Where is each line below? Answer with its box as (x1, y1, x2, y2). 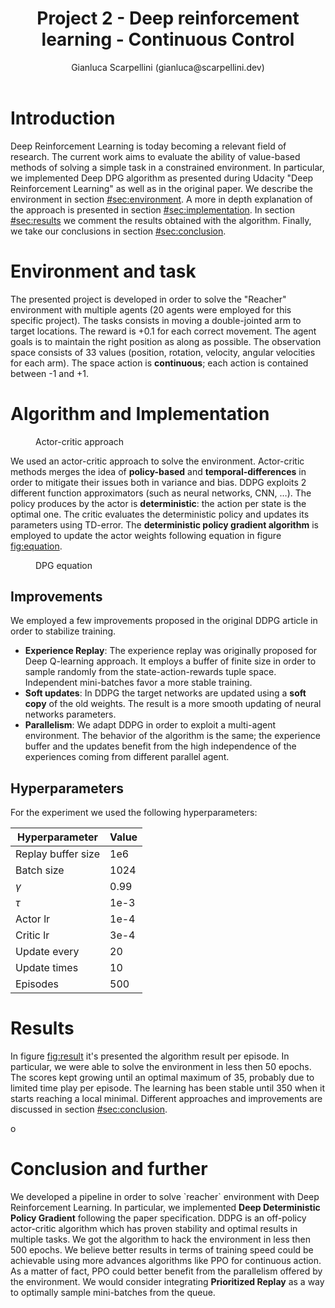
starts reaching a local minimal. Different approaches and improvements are (10, 1093, 323, 1105)
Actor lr (15, 912, 51, 926)
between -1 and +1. (10, 367, 89, 379)
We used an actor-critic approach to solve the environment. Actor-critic (10, 455, 305, 467)
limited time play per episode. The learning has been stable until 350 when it (10, 1082, 325, 1094)
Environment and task (10, 260, 197, 282)
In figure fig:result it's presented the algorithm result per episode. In (10, 1050, 290, 1062)
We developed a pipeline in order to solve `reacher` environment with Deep (10, 1191, 320, 1203)
